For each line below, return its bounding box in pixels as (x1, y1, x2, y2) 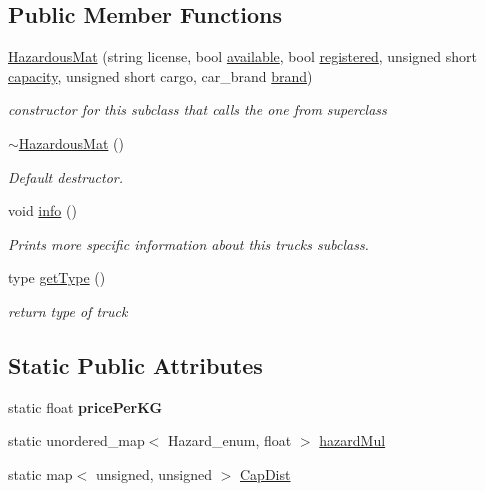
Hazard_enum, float (167, 430, 292, 451)
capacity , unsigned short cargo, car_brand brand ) (8, 65, 313, 86)
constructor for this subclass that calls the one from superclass (8, 99, 387, 120)
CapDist (240, 463, 291, 484)
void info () (8, 200, 77, 221)
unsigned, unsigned (95, 463, 213, 484)
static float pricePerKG (8, 396, 163, 417)
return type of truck (8, 300, 128, 321)
